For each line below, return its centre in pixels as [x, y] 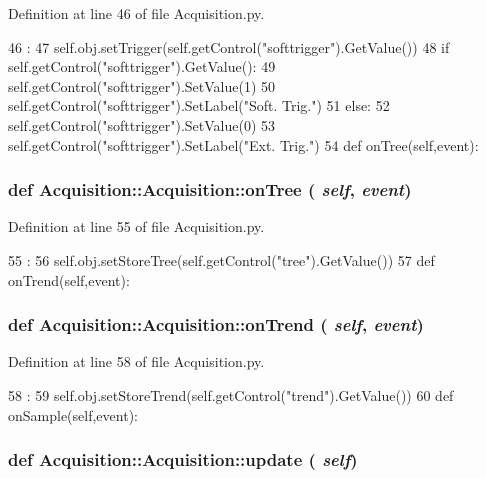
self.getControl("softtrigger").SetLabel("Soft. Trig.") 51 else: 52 [199, 105]
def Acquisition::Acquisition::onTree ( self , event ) [210, 189]
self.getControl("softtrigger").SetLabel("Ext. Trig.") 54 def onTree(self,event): [243, 144]
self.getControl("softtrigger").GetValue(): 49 [142, 66]
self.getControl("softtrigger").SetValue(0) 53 [142, 124]
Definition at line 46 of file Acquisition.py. [136, 13]
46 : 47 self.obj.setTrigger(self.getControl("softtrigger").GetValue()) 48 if [229, 46]
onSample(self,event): [73, 414]
